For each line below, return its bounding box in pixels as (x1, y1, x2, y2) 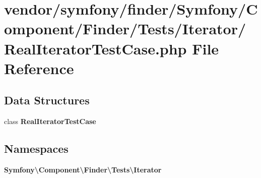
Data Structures (4, 92, 90, 108)
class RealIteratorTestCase (4, 116, 96, 127)
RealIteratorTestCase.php (4, 38, 187, 58)
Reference (4, 57, 74, 78)
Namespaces (4, 141, 69, 156)
